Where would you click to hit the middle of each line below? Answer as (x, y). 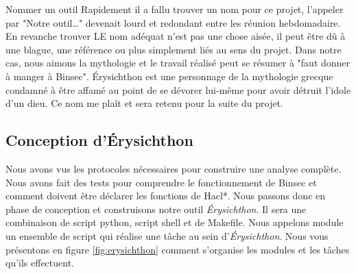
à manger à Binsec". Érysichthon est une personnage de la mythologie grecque (169, 76)
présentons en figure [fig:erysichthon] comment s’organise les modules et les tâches (178, 249)
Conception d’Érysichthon (99, 140)
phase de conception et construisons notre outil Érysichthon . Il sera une (156, 209)
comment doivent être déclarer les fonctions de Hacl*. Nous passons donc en (166, 196)
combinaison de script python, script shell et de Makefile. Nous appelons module (175, 222)
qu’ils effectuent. (40, 263)
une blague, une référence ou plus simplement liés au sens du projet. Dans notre (174, 49)
